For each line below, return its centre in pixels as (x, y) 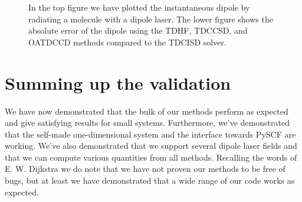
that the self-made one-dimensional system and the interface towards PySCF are (150, 134)
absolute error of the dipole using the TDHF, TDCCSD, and (138, 30)
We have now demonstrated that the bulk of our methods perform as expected (147, 111)
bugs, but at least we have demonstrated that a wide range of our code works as (150, 180)
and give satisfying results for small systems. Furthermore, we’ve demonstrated (147, 123)
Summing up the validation (118, 82)
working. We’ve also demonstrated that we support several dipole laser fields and (151, 146)
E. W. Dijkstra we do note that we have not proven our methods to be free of (145, 169)
